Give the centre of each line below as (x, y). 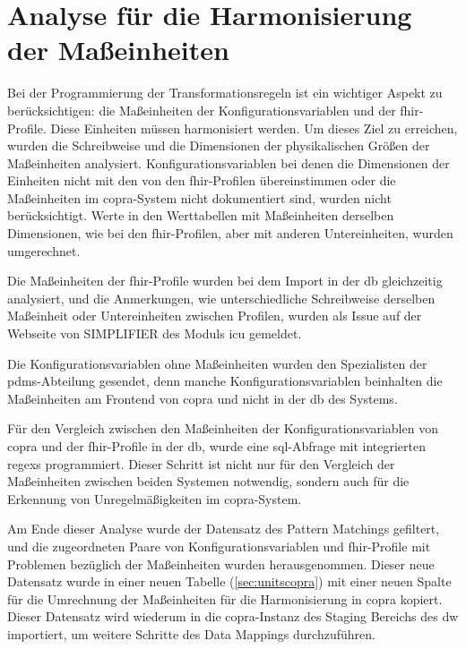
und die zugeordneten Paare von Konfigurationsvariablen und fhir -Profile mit (219, 546)
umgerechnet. (44, 250)
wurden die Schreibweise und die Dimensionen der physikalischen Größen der (219, 145)
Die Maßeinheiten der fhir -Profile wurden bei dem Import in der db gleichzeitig (225, 281)
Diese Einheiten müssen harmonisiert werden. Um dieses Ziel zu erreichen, (254, 128)
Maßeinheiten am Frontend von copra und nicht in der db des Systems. (203, 398)
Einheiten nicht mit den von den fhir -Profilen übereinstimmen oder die (202, 180)
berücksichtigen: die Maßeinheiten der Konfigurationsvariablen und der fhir (213, 110)
